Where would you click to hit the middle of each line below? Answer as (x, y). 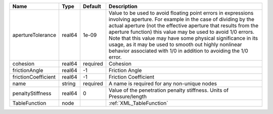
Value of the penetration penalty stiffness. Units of (169, 90)
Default (92, 6)
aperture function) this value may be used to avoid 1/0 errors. (182, 32)
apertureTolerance (34, 35)
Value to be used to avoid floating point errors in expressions (181, 13)
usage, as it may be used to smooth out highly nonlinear (175, 44)
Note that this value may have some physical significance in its (183, 38)
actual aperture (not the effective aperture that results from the (184, 25)
